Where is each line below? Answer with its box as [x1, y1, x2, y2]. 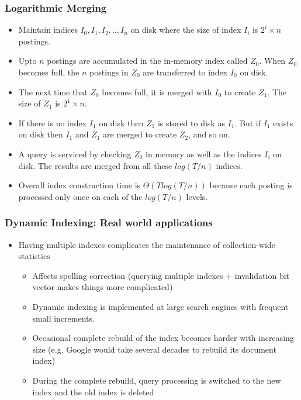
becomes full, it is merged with [102, 85, 212, 98]
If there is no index [18, 116, 87, 129]
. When [259, 54, 286, 67]
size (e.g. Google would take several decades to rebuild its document [32, 343, 276, 355]
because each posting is [209, 179, 293, 191]
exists [273, 116, 293, 129]
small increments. [32, 312, 95, 324]
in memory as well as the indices [146, 147, 262, 160]
